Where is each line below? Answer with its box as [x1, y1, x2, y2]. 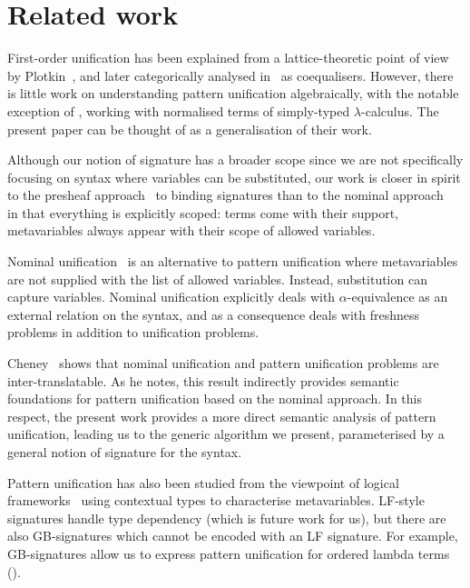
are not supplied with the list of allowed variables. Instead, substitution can [7, 269, 427, 288]
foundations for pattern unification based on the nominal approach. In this [7, 389, 422, 408]
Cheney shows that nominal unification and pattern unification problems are [7, 354, 439, 373]
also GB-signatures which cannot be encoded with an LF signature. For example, [7, 526, 458, 545]
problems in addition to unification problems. [7, 323, 259, 342]
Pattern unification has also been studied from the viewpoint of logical [7, 473, 399, 492]
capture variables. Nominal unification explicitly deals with [7, 287, 336, 306]
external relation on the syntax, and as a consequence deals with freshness [7, 304, 420, 324]
